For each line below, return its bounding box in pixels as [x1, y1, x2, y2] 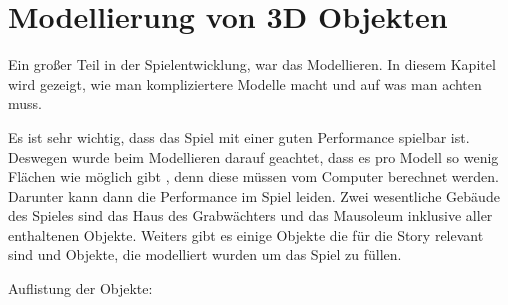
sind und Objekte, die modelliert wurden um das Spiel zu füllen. [8, 244, 402, 265]
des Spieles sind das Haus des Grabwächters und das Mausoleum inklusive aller [8, 205, 493, 226]
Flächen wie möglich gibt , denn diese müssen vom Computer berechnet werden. [8, 166, 499, 187]
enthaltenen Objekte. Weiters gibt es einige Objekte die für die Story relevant [8, 224, 484, 245]
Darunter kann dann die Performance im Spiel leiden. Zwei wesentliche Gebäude [8, 185, 500, 206]
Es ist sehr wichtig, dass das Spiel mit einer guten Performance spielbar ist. [8, 126, 470, 147]
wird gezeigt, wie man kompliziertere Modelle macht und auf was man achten [8, 73, 482, 94]
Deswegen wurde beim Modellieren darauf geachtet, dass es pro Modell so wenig [8, 146, 499, 167]
